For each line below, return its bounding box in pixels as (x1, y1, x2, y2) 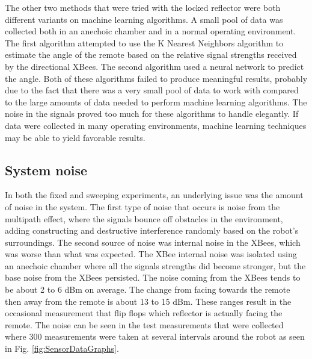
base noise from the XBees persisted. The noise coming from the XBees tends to (5, 271, 301, 284)
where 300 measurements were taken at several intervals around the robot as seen (5, 330, 305, 343)
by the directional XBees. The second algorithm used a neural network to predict (5, 60, 304, 72)
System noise (5, 160, 88, 179)
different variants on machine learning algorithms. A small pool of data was (5, 13, 283, 25)
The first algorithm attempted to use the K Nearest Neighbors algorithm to (5, 36, 284, 49)
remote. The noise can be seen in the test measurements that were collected (5, 318, 284, 331)
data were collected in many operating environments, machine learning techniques (5, 119, 307, 131)
